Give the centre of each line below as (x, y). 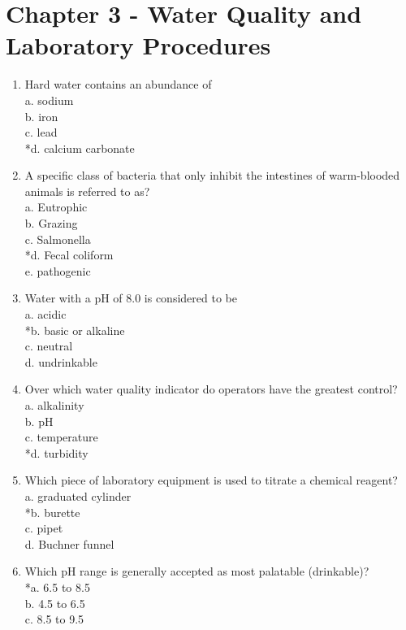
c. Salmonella (58, 239)
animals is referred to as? (87, 191)
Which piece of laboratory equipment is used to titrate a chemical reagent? (211, 480)
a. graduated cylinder (78, 495)
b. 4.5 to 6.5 (55, 603)
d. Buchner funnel (69, 543)
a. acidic (45, 314)
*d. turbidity (56, 452)
